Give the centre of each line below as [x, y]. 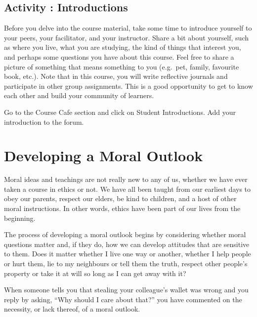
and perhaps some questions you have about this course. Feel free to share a [119, 56]
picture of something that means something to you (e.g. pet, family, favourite [122, 66]
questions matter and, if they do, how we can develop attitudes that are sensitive [127, 244]
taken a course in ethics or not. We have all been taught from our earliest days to [128, 189]
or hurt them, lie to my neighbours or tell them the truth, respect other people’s [126, 264]
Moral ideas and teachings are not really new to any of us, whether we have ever [126, 179]
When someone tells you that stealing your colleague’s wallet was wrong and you [126, 290]
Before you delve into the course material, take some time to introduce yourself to [128, 28]
